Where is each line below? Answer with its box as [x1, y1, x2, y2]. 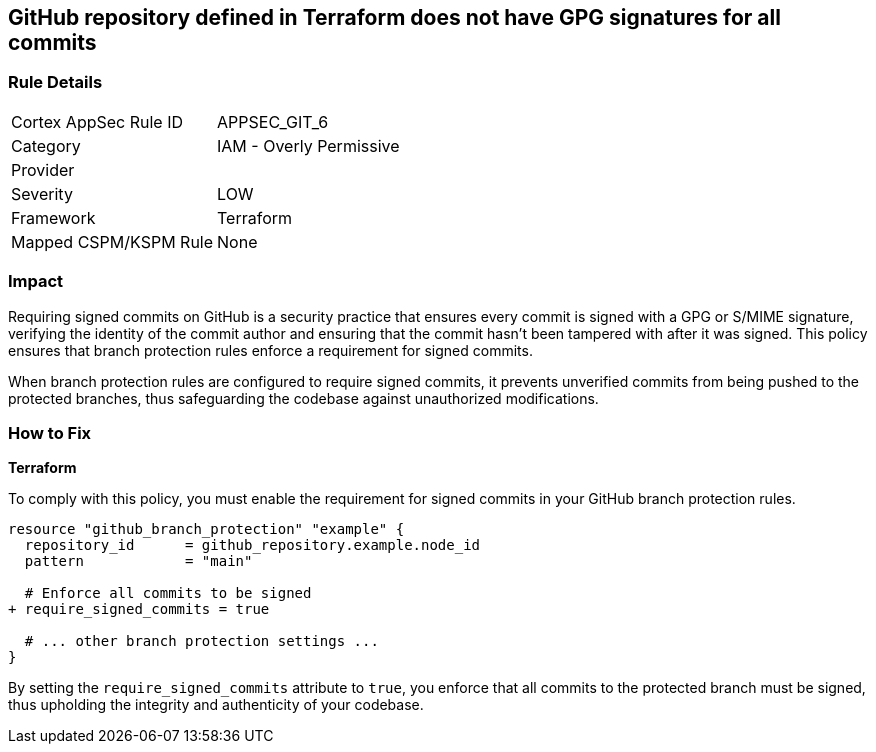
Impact [8, 271, 64, 292]
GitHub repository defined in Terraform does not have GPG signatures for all [8, 5, 781, 30]
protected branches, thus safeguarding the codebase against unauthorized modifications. [8, 389, 599, 407]
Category [11, 135, 81, 156]
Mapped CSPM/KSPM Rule [11, 231, 214, 252]
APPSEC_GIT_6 [217, 111, 329, 132]
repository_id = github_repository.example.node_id [24, 537, 481, 554]
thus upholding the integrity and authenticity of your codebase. [8, 696, 424, 714]
